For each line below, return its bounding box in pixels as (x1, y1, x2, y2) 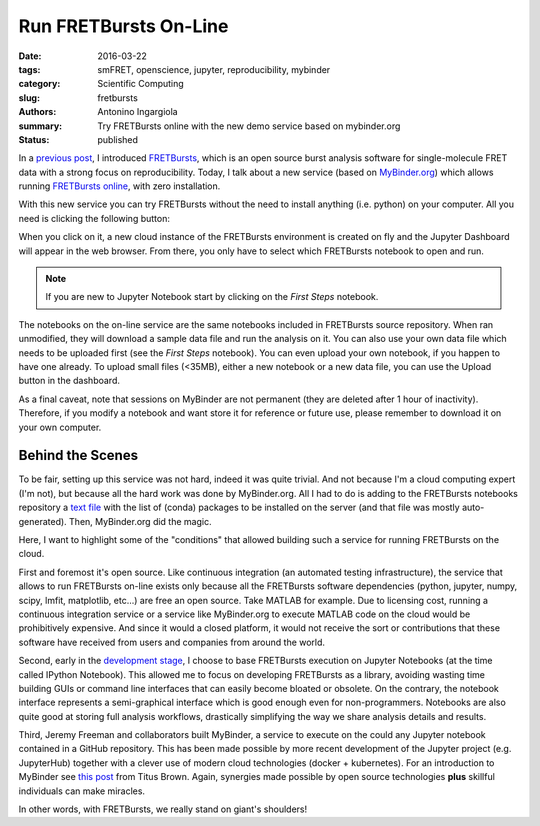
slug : (18, 91, 40, 104)
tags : (18, 63, 41, 75)
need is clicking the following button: (18, 212, 170, 224)
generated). (18, 515, 67, 527)
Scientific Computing (97, 78, 184, 90)
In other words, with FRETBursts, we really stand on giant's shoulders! (18, 803, 308, 815)
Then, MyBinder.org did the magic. (68, 515, 212, 527)
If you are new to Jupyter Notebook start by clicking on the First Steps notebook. (45, 291, 379, 303)
